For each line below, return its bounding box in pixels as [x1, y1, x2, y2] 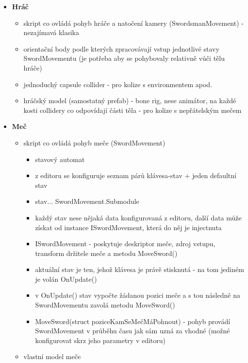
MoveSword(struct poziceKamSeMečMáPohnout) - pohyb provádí [35, 316, 231, 326]
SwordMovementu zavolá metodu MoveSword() [35, 300, 175, 310]
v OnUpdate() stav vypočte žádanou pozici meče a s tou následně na [35, 290, 240, 300]
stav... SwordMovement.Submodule [35, 196, 139, 206]
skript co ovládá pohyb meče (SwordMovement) [23, 137, 165, 147]
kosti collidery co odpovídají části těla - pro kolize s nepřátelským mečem [23, 105, 242, 115]
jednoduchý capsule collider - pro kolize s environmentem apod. [23, 79, 212, 89]
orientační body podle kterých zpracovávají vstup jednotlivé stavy [23, 43, 219, 54]
